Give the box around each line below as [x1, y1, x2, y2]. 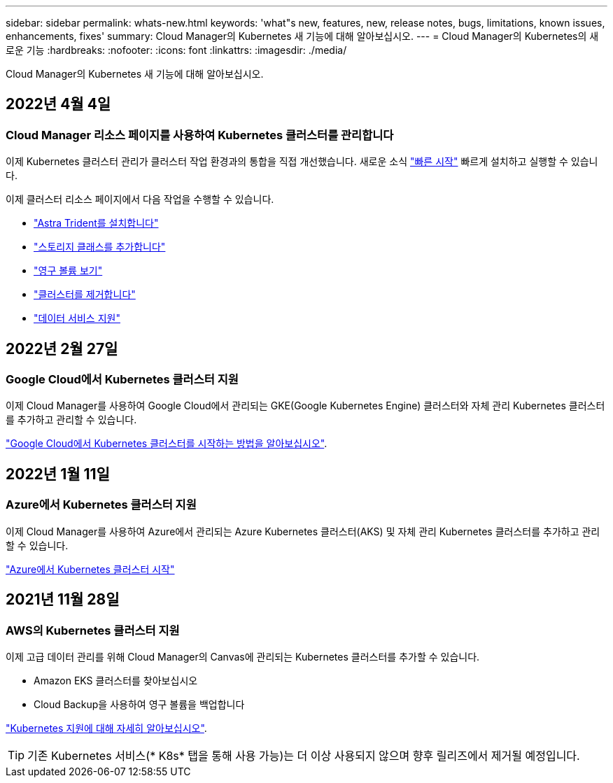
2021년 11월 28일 [6, 591, 120, 609]
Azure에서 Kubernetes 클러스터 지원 [6, 498, 197, 512]
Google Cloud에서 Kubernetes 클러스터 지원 [6, 372, 239, 387]
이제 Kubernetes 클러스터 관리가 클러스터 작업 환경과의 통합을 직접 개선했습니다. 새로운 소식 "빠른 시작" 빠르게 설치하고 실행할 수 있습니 [6, 155, 598, 168]
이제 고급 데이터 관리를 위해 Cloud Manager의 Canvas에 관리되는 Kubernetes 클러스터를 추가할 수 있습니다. [6, 650, 480, 663]
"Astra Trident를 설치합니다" [34, 217, 159, 230]
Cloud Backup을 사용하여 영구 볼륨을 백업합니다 [34, 698, 245, 710]
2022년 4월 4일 [6, 95, 111, 113]
